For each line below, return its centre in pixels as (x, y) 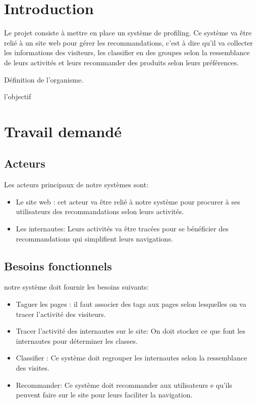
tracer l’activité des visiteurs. (61, 314)
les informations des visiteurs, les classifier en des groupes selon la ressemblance (127, 52)
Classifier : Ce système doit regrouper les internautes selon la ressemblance (132, 358)
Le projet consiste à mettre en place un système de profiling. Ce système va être (128, 33)
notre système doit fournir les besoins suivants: (76, 287)
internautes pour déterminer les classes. (77, 340)
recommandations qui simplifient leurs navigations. (94, 238)
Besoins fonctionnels (58, 266)
